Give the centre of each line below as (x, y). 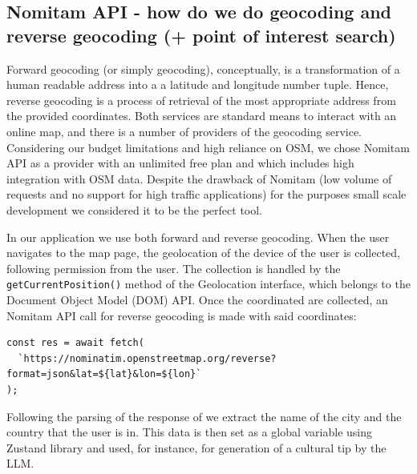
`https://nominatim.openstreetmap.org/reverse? (147, 358)
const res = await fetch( (75, 343)
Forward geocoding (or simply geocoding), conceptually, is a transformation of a (203, 68)
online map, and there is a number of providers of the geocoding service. (184, 131)
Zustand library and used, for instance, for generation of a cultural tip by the (196, 447)
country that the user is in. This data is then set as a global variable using (190, 432)
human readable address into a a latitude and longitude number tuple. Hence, (198, 84)
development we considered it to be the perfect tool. (135, 209)
